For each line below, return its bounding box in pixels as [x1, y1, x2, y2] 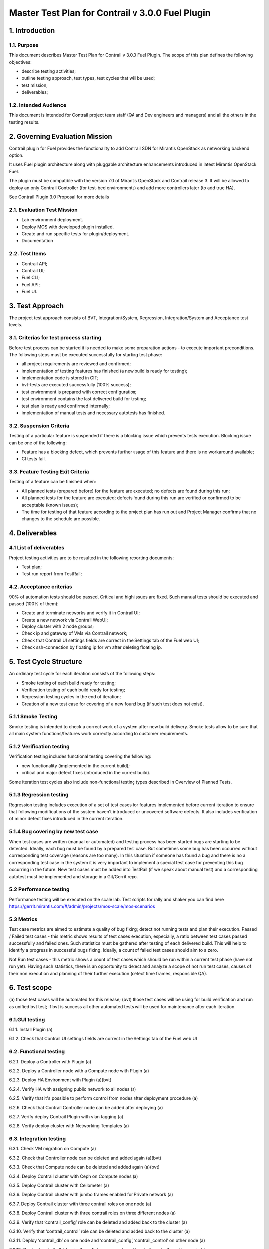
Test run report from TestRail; [21, 571, 82, 577]
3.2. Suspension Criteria [9, 422, 70, 429]
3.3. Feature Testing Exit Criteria [9, 468, 89, 475]
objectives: [9, 59, 32, 65]
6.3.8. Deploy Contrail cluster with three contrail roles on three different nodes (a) [9, 1210, 176, 1216]
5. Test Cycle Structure [9, 657, 82, 666]
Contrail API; [21, 260, 47, 267]
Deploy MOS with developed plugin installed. [21, 224, 114, 230]
